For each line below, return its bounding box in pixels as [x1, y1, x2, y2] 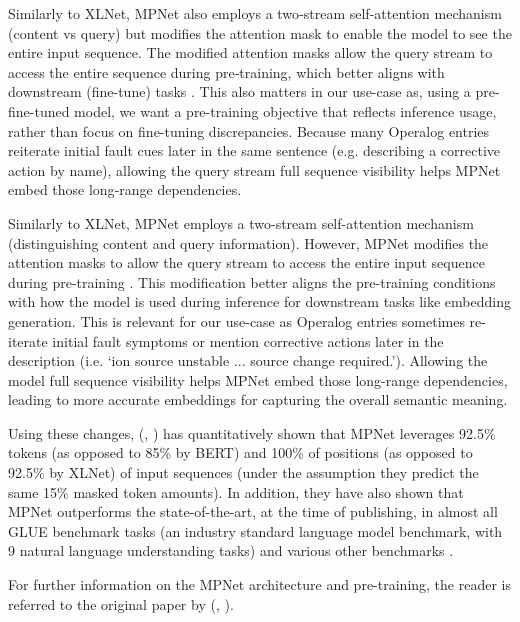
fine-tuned [8, 100, 70, 121]
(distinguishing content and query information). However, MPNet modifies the [8, 232, 489, 253]
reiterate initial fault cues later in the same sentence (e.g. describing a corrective [8, 140, 501, 161]
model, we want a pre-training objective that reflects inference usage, [74, 100, 497, 121]
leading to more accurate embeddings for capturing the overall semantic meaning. [8, 389, 508, 410]
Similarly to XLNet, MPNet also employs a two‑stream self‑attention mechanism [8, 3, 502, 23]
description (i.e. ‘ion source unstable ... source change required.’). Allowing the [8, 350, 488, 371]
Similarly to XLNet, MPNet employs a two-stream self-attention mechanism [8, 212, 474, 233]
